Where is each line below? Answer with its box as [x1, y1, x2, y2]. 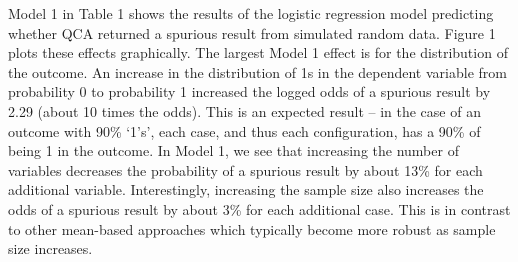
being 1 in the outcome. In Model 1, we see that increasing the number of [8, 140, 459, 161]
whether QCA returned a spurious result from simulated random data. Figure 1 [8, 22, 496, 43]
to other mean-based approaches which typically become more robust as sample [8, 218, 496, 239]
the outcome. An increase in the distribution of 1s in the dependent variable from [8, 61, 507, 82]
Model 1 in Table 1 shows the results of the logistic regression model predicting [8, 3, 494, 23]
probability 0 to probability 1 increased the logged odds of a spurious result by [8, 81, 491, 102]
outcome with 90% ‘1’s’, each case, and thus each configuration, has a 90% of [8, 120, 481, 141]
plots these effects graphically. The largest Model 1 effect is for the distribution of [8, 42, 508, 63]
